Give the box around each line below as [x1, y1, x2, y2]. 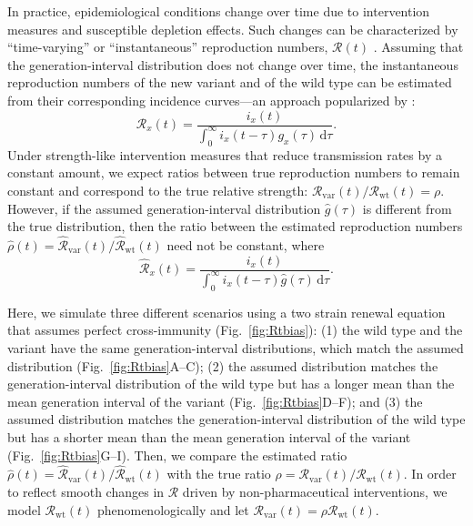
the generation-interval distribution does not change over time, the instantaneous [7, 55, 458, 74]
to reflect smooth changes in [7, 481, 165, 501]
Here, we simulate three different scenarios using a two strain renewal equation [7, 302, 446, 321]
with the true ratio [166, 464, 271, 483]
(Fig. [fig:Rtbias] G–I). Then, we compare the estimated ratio [7, 445, 347, 464]
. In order [403, 464, 457, 483]
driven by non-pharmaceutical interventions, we [182, 481, 448, 501]
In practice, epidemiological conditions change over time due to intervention [7, 2, 430, 20]
